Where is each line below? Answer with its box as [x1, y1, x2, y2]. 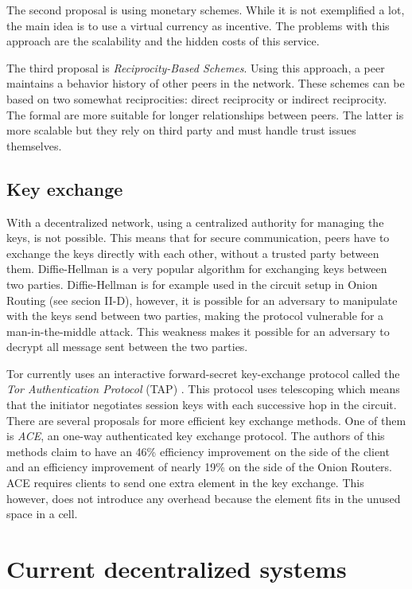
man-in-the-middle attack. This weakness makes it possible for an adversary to [6, 322, 390, 339]
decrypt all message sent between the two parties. [6, 338, 248, 355]
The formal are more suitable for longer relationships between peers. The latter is [6, 106, 404, 123]
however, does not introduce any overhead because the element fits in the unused [6, 490, 401, 506]
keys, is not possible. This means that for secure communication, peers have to [6, 229, 390, 246]
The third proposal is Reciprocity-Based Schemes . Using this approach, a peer [6, 59, 385, 76]
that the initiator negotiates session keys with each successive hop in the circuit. [6, 396, 397, 413]
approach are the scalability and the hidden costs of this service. [6, 33, 320, 49]
